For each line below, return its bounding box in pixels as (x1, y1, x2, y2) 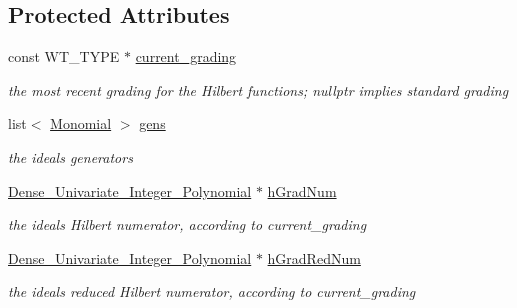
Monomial (50, 113, 112, 134)
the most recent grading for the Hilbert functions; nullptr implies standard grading (8, 79, 509, 100)
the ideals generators (8, 146, 133, 167)
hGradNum (267, 180, 337, 201)
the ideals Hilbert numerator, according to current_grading (8, 214, 367, 235)
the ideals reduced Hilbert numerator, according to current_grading (8, 281, 416, 302)
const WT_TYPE (8, 46, 120, 67)
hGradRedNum (267, 247, 361, 268)
